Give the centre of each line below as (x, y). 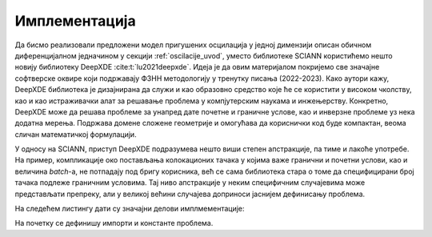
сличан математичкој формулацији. (76, 134)
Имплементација (75, 21)
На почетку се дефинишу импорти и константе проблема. (114, 223)
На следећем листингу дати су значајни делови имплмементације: (130, 209)
